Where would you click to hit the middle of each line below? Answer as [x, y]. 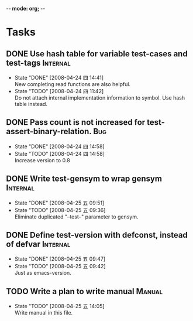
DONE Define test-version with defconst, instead [97, 235]
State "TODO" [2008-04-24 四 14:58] [60, 153]
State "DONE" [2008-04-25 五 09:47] [60, 259]
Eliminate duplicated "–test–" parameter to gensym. [76, 217]
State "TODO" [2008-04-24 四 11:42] [59, 91]
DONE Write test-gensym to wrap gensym [84, 179]
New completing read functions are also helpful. [72, 84]
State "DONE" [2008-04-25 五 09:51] [59, 203]
